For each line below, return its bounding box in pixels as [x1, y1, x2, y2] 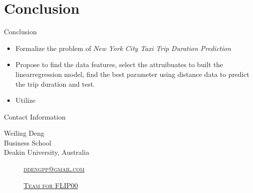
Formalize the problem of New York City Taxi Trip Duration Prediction [15, 43, 231, 53]
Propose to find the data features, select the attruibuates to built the [15, 59, 223, 70]
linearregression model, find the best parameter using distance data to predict [15, 69, 250, 79]
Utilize [15, 95, 35, 105]
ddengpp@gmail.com [24, 164, 85, 174]
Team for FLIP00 [24, 180, 78, 190]
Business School [4, 137, 51, 147]
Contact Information [4, 111, 66, 121]
